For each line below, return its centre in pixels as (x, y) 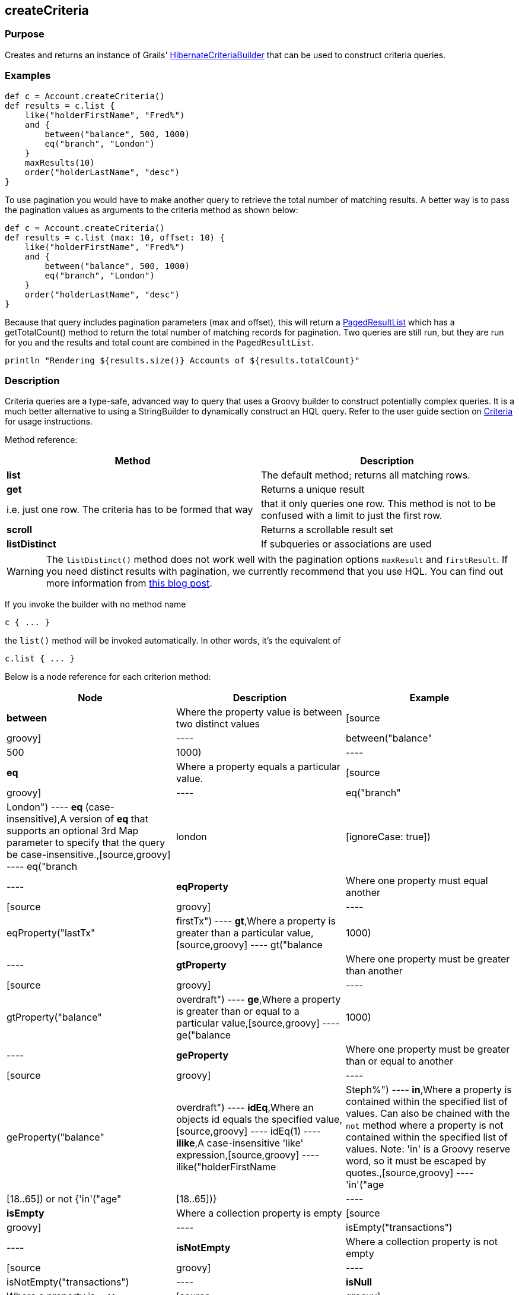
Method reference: (41, 440)
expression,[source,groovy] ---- (248, 1155)
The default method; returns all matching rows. (366, 475)
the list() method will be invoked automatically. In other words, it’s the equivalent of (173, 641)
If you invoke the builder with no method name (95, 604)
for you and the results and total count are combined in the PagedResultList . (159, 342)
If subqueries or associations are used (346, 544)
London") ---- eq (45, 807)
